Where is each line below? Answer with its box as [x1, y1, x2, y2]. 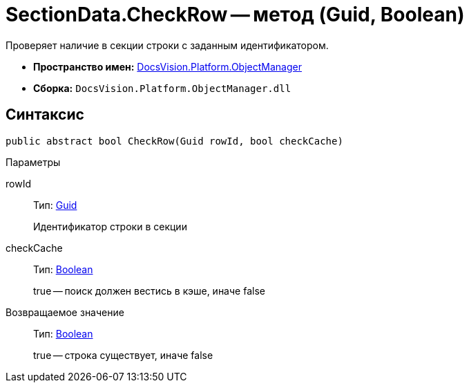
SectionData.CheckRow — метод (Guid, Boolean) [6, 3, 465, 26]
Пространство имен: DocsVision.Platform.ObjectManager [33, 60, 302, 73]
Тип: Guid [33, 198, 77, 211]
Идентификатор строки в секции [33, 220, 187, 232]
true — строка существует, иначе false [33, 349, 213, 361]
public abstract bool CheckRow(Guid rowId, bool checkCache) [6, 135, 343, 147]
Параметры [6, 156, 61, 168]
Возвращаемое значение [6, 306, 124, 318]
